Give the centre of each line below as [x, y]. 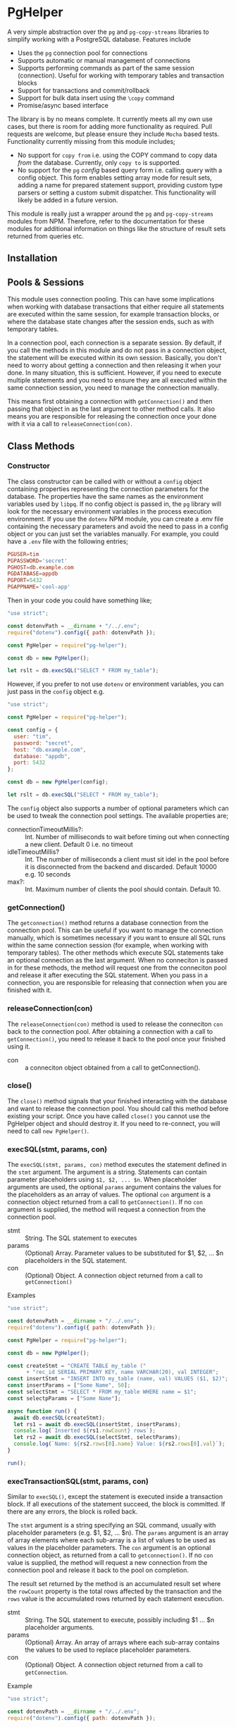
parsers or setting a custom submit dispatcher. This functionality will [117, 192]
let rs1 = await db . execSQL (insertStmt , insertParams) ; [97, 1424]
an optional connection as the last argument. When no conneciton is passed [118, 960]
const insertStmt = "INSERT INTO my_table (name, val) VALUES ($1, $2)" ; [118, 1379]
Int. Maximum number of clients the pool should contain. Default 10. [123, 889]
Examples [21, 1295]
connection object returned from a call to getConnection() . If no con [105, 1202]
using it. [19, 1046]
